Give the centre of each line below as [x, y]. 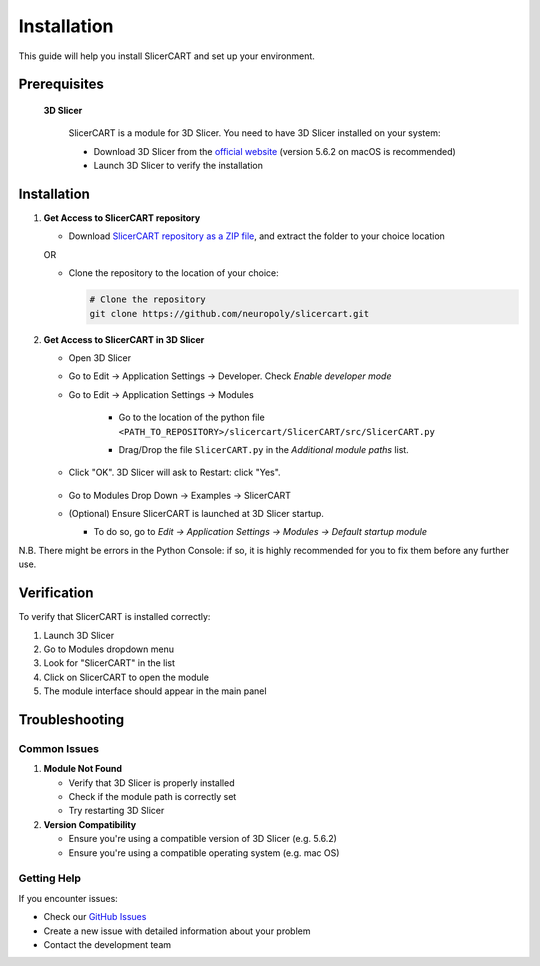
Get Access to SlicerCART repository [122, 218]
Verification [56, 593]
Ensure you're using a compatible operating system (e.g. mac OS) [204, 852]
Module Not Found [82, 769]
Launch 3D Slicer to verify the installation [178, 166]
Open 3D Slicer [100, 357]
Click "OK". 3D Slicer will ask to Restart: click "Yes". [174, 472]
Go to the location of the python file [191, 417]
